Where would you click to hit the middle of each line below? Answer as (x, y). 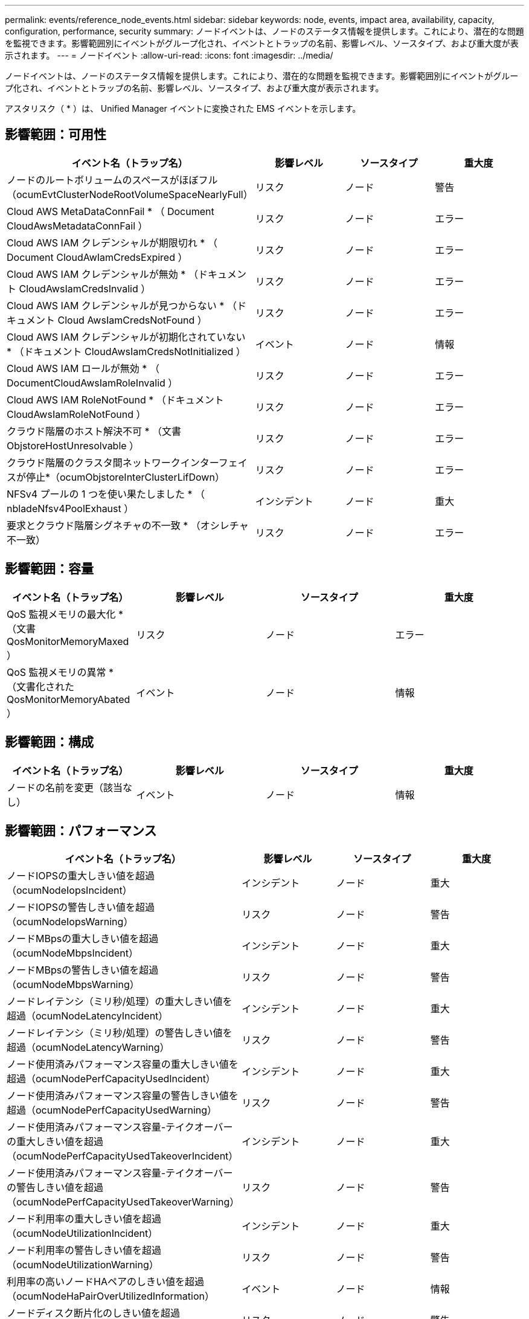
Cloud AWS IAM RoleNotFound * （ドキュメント (115, 400)
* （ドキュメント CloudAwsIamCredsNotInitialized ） (126, 351)
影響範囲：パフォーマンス (81, 830)
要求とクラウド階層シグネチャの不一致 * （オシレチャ (128, 525)
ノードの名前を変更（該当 (65, 787)
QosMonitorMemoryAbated (69, 699)
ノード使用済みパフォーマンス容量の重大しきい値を (123, 1064)
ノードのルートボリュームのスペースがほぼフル (112, 180)
